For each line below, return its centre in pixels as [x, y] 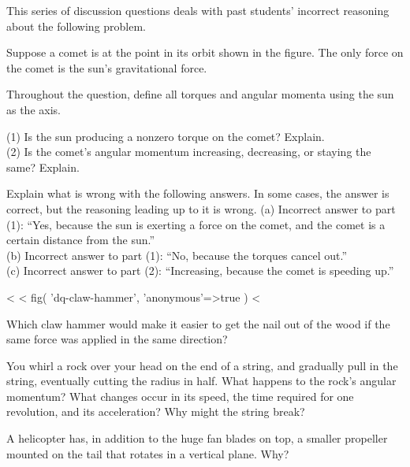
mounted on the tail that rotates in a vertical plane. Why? [148, 453]
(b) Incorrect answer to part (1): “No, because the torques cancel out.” [177, 255]
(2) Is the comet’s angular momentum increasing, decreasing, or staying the [189, 152]
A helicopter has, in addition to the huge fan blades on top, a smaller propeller [197, 438]
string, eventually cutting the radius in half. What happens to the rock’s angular [201, 381]
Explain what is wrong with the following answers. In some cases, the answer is [198, 193]
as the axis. [34, 109]
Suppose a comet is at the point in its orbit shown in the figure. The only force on [205, 52]
